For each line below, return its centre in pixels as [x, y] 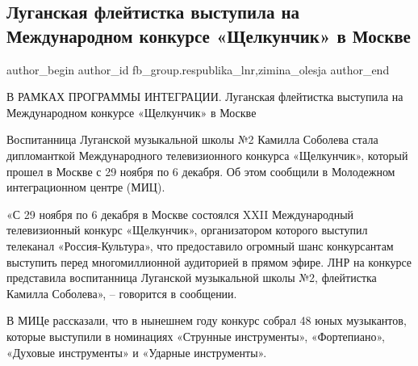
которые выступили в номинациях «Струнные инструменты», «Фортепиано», [196, 336]
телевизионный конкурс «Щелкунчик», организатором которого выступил [187, 230]
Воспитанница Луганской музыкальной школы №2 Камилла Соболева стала [192, 139]
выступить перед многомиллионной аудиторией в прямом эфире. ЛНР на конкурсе [209, 261]
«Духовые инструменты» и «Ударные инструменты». [137, 352]
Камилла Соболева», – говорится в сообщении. [122, 293]
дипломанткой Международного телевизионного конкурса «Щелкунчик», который [207, 155]
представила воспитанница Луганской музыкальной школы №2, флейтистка [192, 278]
